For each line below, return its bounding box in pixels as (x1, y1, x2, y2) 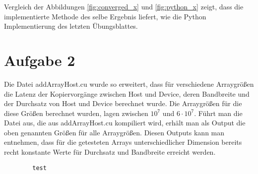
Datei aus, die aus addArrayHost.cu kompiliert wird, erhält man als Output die (4, 117, 246, 128)
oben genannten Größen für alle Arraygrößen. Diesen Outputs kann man (4, 127, 225, 137)
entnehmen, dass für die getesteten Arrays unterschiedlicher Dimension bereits (4, 137, 242, 147)
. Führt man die (194, 108, 243, 118)
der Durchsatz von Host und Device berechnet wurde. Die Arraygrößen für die (4, 98, 242, 109)
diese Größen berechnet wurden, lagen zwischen (4, 108, 148, 118)
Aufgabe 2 (4, 50, 75, 70)
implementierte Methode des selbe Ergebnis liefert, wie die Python (4, 11, 206, 21)
